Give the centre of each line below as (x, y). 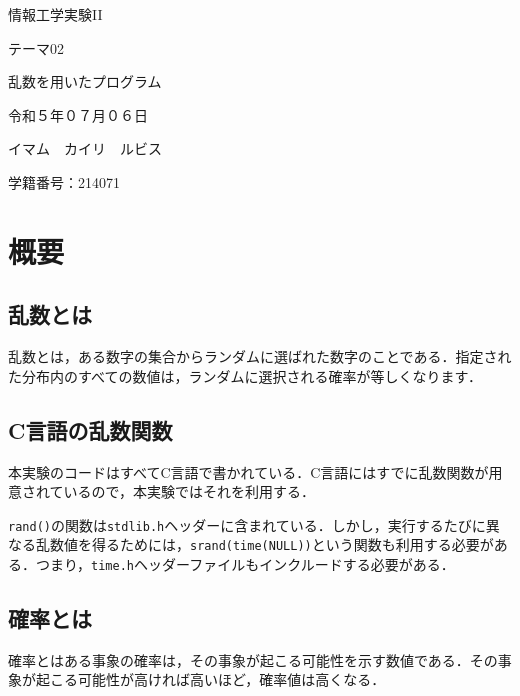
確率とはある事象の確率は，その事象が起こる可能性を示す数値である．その (253, 659)
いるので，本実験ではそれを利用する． (189, 491)
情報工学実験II (55, 14)
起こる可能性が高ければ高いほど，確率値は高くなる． (210, 679)
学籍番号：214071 (64, 181)
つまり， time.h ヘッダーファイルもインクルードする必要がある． (245, 564)
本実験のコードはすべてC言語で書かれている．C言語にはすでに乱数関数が (248, 471)
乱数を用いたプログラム (85, 81)
